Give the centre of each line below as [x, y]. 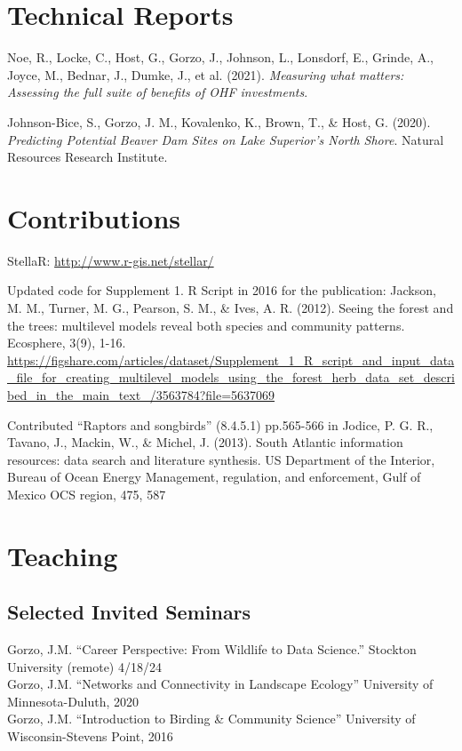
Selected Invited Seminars [129, 612]
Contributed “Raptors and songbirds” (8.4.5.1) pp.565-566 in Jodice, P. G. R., [220, 424]
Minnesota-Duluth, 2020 [73, 701]
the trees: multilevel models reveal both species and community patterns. [206, 325]
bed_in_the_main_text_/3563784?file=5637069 [141, 394]
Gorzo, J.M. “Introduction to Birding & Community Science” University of [211, 719]
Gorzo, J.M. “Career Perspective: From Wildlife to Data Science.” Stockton [212, 649]
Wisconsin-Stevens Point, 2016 [90, 736]
